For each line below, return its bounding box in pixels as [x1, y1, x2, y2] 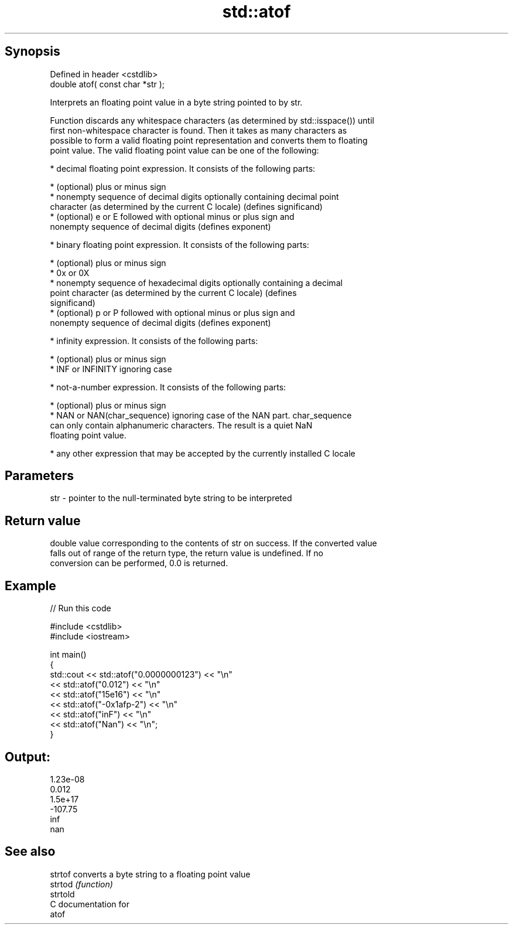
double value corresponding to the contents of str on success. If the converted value [50, 538, 377, 549]
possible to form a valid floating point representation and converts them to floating [50, 135, 368, 145]
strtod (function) [50, 879, 113, 889]
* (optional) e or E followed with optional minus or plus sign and [50, 211, 295, 222]
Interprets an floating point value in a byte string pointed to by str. [50, 97, 303, 107]
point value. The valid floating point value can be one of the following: [50, 145, 319, 155]
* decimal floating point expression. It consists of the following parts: [50, 163, 316, 173]
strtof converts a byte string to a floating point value [50, 869, 251, 879]
